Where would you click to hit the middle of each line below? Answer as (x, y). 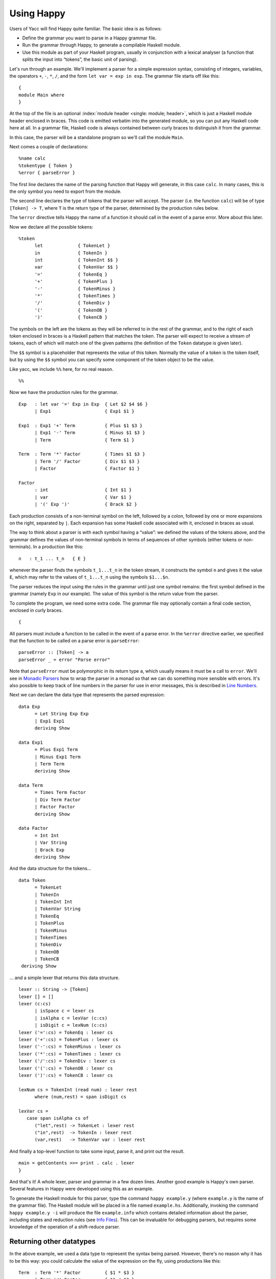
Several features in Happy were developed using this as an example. (82, 1189)
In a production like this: (58, 547)
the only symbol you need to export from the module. (66, 191)
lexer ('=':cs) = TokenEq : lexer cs (66, 1032)
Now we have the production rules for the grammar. (64, 392)
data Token (32, 880)
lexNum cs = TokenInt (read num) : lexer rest (78, 1089)
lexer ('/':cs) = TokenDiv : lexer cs (67, 1061)
